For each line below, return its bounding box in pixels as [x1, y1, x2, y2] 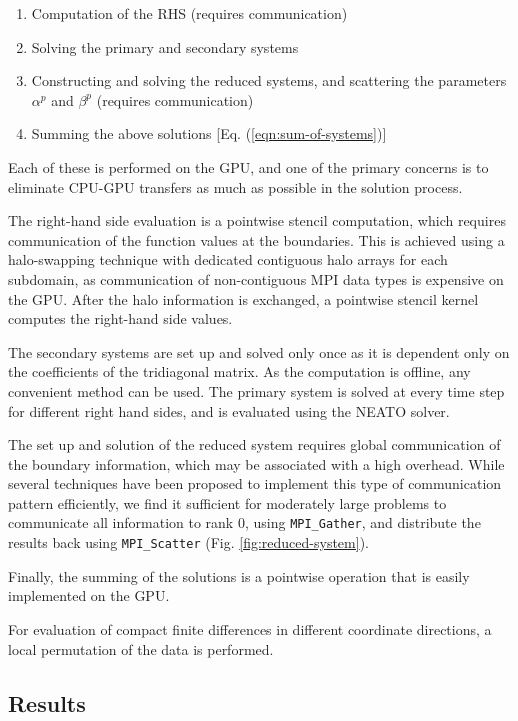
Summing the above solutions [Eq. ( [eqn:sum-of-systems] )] [31, 123, 387, 144]
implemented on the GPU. [8, 585, 170, 606]
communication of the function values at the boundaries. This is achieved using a [8, 229, 505, 250]
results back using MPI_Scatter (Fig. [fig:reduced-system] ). [8, 532, 369, 553]
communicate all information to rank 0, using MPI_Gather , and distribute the [8, 512, 481, 533]
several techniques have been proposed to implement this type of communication [8, 473, 502, 494]
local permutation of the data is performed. [8, 638, 274, 659]
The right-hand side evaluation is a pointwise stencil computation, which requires [8, 210, 506, 231]
